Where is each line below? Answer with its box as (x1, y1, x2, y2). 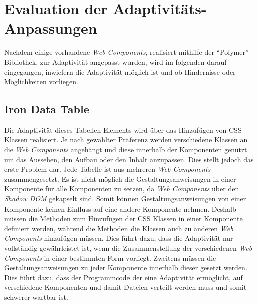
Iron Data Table (4, 101, 89, 117)
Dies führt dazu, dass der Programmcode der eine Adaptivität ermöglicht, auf (4, 272, 243, 282)
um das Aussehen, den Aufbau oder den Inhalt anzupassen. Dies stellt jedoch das (4, 154, 254, 164)
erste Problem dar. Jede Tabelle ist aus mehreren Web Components (4, 164, 211, 174)
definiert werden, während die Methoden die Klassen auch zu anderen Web (4, 223, 233, 233)
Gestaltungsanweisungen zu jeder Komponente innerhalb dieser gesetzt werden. (4, 262, 247, 273)
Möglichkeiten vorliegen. (4, 76, 78, 87)
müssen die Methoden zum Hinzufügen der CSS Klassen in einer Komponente (4, 213, 243, 224)
